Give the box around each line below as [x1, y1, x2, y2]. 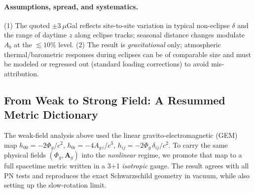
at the [14, 39, 32, 49]
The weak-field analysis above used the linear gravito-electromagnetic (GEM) [4, 129, 238, 140]
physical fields [4, 150, 46, 160]
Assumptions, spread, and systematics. [4, 1, 138, 11]
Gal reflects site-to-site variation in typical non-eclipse [67, 20, 230, 30]
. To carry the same [168, 139, 228, 150]
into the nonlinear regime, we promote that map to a [81, 150, 242, 160]
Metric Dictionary [4, 107, 98, 122]
